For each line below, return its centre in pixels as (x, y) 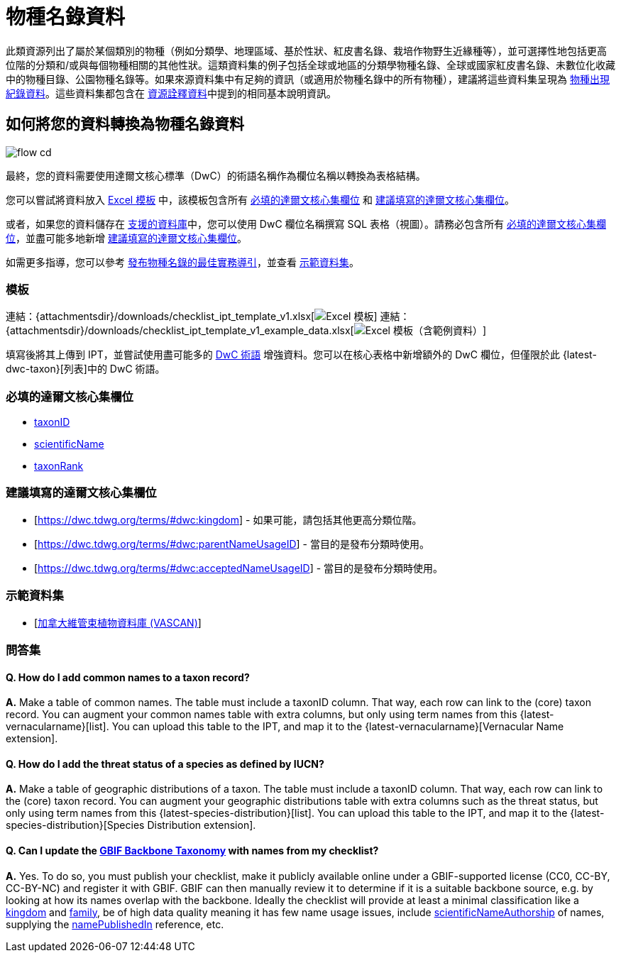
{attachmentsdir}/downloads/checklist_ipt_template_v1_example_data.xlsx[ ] (246, 331)
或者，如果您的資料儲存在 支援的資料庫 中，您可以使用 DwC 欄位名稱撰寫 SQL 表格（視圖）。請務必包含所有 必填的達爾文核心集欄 (306, 224)
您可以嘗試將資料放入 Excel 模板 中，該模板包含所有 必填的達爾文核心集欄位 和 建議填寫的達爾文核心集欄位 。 (260, 199)
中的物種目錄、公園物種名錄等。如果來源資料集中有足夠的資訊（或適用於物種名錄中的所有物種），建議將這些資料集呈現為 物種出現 (308, 79)
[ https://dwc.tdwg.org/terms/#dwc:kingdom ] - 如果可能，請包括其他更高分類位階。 (228, 519)
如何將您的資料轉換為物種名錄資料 (125, 124)
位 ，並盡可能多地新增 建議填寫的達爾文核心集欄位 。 (126, 238)
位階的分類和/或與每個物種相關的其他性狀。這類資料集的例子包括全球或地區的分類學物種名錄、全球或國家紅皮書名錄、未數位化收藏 (311, 65)
